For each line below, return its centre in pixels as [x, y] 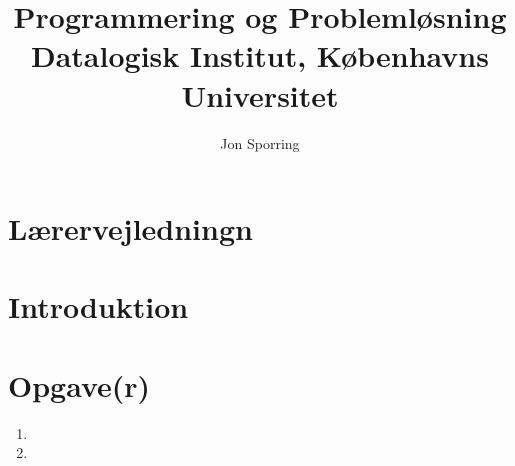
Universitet [260, 94]
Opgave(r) [79, 384]
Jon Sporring [260, 142]
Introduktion [98, 306]
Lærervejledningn [130, 228]
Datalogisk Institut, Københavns [260, 55]
